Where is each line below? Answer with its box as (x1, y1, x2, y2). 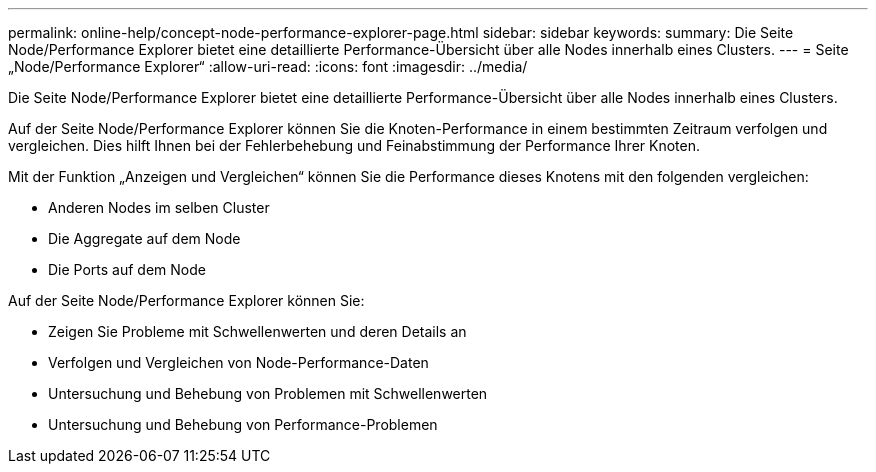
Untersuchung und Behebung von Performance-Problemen (48, 416, 438, 433)
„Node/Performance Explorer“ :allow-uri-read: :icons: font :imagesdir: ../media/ (8, 58, 528, 75)
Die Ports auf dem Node (48, 261, 206, 278)
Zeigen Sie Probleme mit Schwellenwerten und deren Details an (48, 323, 467, 340)
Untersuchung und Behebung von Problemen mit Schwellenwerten (48, 385, 488, 402)
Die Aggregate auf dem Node (48, 230, 241, 247)
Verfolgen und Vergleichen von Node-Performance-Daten (48, 354, 429, 371)
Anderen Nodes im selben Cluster (48, 199, 270, 216)
